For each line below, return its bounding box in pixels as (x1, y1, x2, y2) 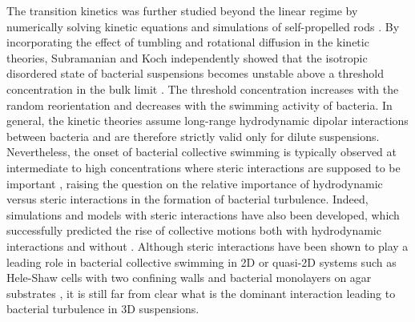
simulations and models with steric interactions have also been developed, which (6, 206, 400, 223)
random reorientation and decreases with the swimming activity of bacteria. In (6, 96, 393, 113)
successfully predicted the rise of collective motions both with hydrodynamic (6, 222, 381, 239)
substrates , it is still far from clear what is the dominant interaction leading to (6, 284, 396, 301)
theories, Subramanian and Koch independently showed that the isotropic (6, 49, 368, 66)
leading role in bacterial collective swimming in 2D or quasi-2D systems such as (6, 253, 397, 270)
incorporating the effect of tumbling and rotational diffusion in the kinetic (6, 34, 369, 50)
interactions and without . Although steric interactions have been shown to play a (6, 237, 409, 254)
